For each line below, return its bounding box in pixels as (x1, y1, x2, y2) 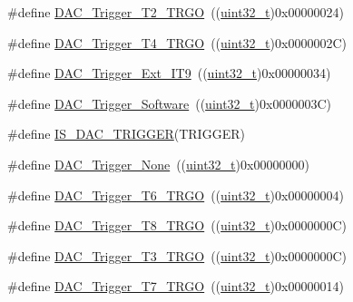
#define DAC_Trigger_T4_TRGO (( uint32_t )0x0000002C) (7, 33, 347, 52)
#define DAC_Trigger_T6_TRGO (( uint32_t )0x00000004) (7, 185, 344, 204)
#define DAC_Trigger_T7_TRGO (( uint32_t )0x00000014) (7, 277, 344, 296)
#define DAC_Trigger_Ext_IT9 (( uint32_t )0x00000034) (7, 63, 331, 83)
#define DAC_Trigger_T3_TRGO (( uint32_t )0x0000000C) (7, 246, 347, 265)
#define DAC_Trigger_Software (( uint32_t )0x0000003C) (7, 93, 331, 112)
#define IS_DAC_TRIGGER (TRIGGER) (7, 124, 245, 143)
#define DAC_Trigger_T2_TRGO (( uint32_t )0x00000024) (7, 3, 344, 21)
